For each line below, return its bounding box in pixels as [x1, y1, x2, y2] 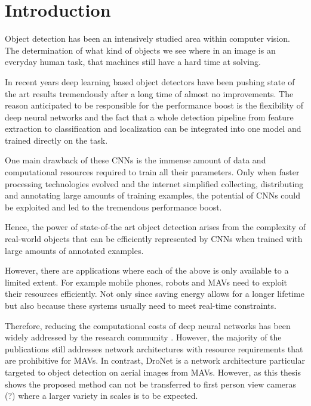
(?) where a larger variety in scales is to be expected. [5, 389, 198, 402]
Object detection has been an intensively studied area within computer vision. [5, 32, 290, 45]
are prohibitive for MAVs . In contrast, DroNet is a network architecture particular [5, 354, 305, 367]
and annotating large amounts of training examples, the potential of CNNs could [5, 189, 301, 202]
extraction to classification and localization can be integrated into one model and [5, 122, 301, 135]
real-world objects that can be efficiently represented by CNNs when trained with [5, 233, 303, 245]
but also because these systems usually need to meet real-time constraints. [5, 299, 276, 311]
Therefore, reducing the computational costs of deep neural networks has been [5, 319, 291, 331]
